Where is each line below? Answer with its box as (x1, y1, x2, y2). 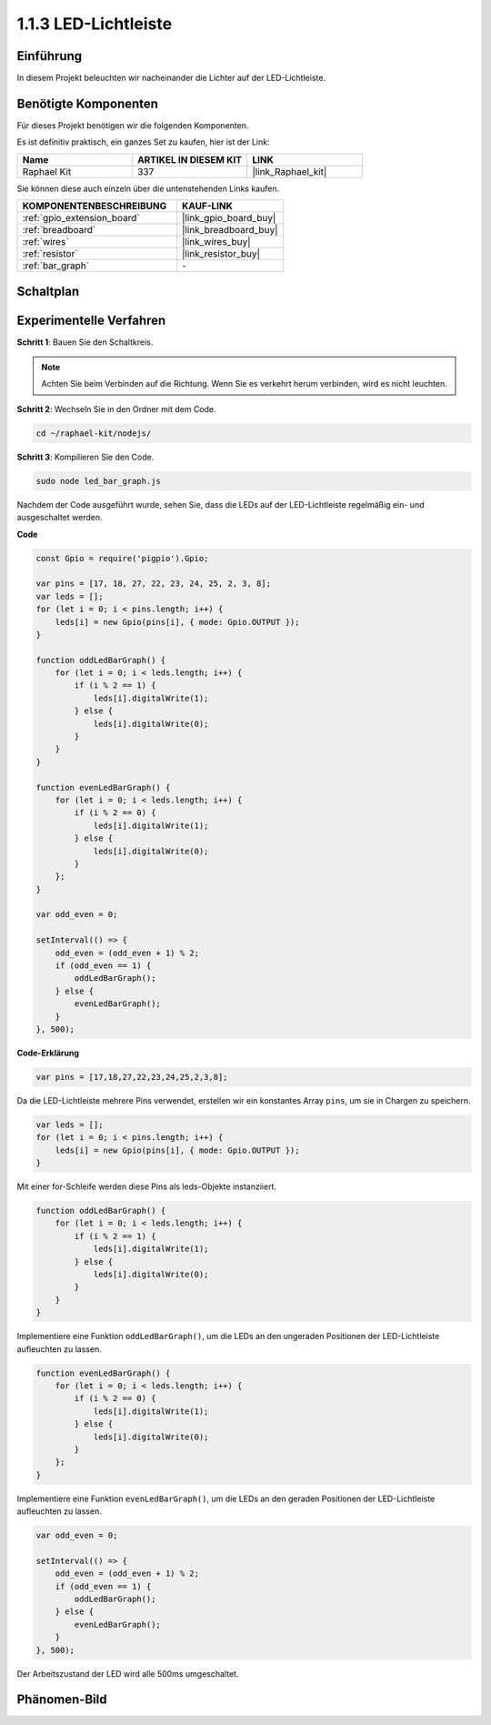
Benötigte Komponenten (16, 96, 159, 111)
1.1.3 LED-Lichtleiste (16, 14, 173, 34)
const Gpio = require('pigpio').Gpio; (35, 553, 209, 563)
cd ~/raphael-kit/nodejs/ (35, 428, 152, 439)
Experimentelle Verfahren (16, 312, 166, 328)
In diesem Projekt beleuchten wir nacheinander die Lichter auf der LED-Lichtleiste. (16, 73, 326, 84)
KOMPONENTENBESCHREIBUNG (22, 200, 167, 213)
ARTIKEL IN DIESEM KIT (136, 153, 243, 166)
